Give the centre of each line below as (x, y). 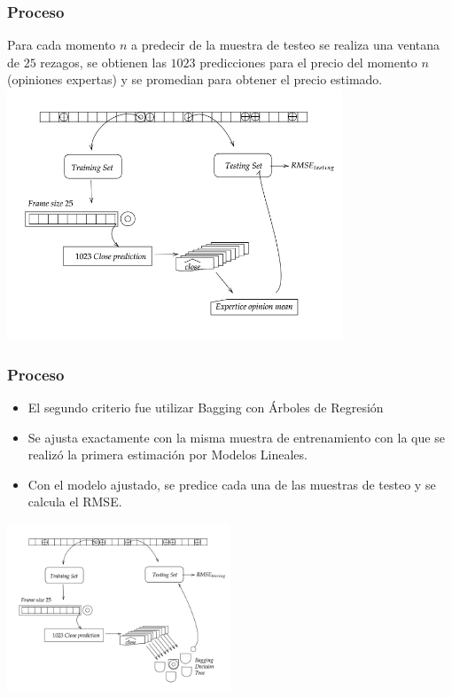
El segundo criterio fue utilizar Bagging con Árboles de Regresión (206, 408)
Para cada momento (62, 45)
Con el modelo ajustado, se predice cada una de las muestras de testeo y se (232, 484)
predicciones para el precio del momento (308, 62)
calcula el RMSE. (75, 502)
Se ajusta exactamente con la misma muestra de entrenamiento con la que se (236, 437)
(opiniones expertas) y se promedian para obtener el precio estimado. (195, 79)
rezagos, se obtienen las (103, 62)
